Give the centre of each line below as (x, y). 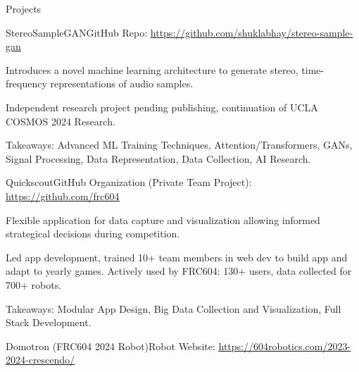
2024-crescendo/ (40, 360)
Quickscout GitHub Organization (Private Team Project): (129, 182)
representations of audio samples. (122, 83)
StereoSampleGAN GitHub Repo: (77, 32)
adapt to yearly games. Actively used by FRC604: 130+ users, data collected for (179, 271)
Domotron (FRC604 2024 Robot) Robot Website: (111, 346)
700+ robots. (34, 284)
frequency (26, 83)
